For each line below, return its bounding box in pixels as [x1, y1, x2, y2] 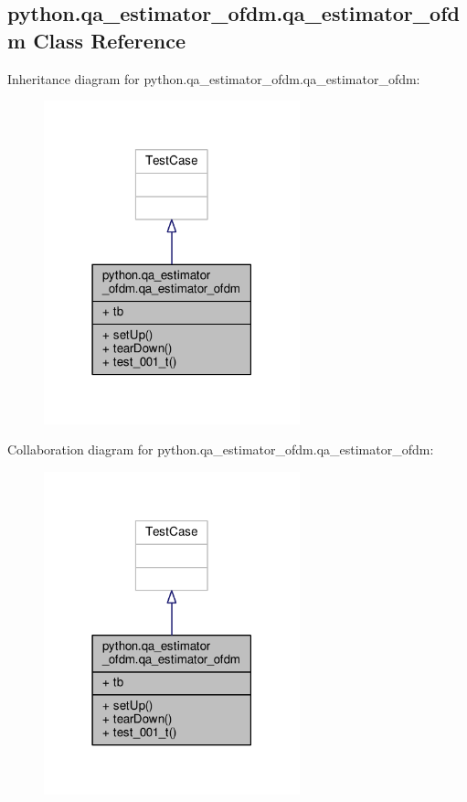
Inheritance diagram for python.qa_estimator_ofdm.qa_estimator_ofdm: [7, 69, 420, 88]
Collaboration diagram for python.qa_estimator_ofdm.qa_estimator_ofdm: [7, 440, 434, 459]
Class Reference [33, 26, 186, 54]
